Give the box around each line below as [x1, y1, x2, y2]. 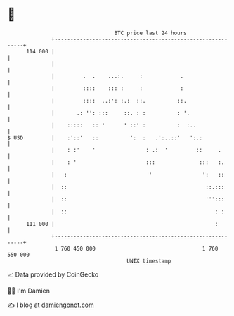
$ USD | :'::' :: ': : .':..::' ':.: [7, 134, 202, 141]
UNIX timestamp [126, 257, 171, 265]
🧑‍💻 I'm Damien [7, 286, 51, 295]
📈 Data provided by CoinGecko [7, 270, 99, 279]
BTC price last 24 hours [114, 30, 188, 37]
